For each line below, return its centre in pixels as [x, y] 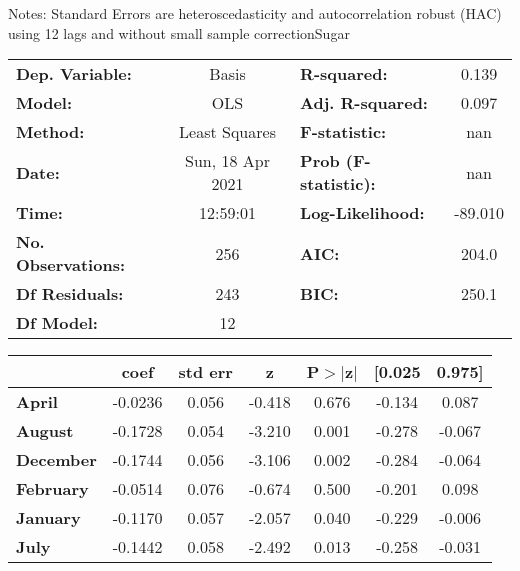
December [56, 460]
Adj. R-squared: [364, 103]
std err [205, 372]
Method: [50, 132]
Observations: [71, 265]
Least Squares [227, 132]
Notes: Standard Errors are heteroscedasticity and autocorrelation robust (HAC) [255, 13]
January [48, 518]
